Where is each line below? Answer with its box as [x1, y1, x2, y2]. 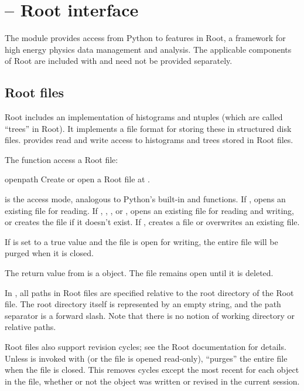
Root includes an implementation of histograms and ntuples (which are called [5, 111, 283, 123]
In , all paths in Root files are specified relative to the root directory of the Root [5, 286, 294, 298]
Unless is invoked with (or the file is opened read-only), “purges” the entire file [5, 352, 288, 364]
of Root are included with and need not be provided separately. [5, 55, 233, 67]
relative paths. [5, 321, 56, 333]
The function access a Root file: [5, 153, 118, 165]
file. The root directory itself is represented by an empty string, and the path [5, 298, 281, 310]
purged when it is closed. [5, 247, 94, 259]
